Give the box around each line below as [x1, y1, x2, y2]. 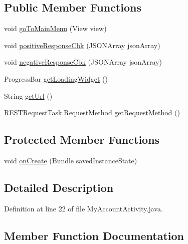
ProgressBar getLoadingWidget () [4, 73, 108, 84]
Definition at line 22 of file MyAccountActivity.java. [4, 203, 163, 213]
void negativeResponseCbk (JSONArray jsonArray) [4, 57, 162, 67]
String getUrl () [4, 90, 53, 101]
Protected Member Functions [4, 132, 160, 147]
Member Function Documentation [4, 227, 184, 243]
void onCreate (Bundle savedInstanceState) [4, 155, 137, 165]
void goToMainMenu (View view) [4, 23, 107, 34]
